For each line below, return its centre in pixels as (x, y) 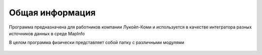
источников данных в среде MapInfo (47, 33)
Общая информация (52, 13)
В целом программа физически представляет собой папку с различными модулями (97, 42)
